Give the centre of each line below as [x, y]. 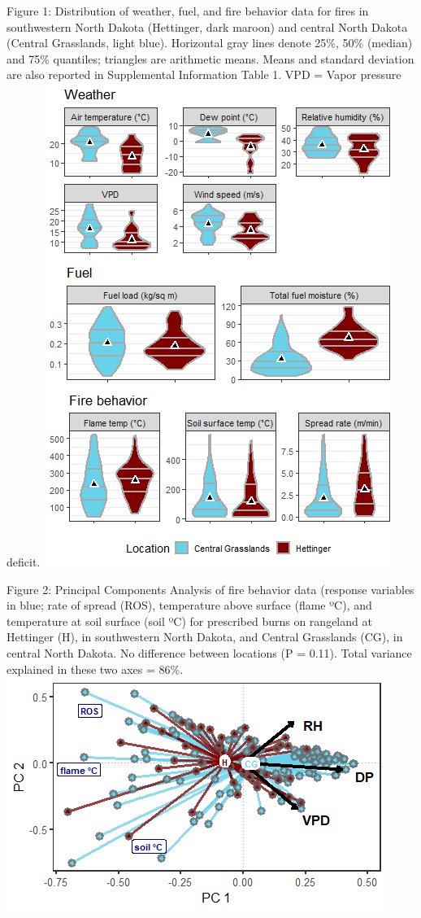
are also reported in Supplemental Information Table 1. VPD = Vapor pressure [204, 74]
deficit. [24, 561]
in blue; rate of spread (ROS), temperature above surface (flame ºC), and [189, 605]
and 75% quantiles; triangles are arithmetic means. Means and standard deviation [210, 58]
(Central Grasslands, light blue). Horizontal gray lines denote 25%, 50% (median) [210, 43]
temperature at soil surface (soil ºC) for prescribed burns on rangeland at [189, 621]
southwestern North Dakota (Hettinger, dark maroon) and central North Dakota [207, 26]
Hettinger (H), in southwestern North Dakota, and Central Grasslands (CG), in [205, 637]
